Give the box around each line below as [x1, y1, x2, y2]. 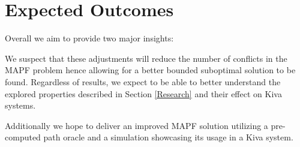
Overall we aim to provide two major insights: [5, 32, 174, 44]
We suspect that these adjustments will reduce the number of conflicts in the [5, 52, 287, 64]
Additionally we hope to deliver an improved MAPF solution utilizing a [5, 119, 268, 131]
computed [5, 131, 41, 143]
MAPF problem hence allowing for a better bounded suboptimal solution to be [5, 64, 296, 76]
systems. [5, 99, 36, 112]
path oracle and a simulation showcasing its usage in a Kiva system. [43, 131, 293, 143]
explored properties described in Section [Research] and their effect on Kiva [5, 87, 282, 100]
